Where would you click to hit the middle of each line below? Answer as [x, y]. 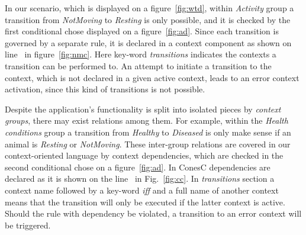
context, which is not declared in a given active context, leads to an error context [152, 77]
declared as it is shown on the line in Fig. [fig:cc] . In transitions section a [140, 178]
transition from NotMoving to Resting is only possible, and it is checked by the [148, 19]
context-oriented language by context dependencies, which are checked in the [144, 155]
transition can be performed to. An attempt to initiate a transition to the [138, 65]
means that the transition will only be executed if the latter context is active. [145, 202]
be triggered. [28, 225]
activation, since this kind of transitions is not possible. [105, 89]
